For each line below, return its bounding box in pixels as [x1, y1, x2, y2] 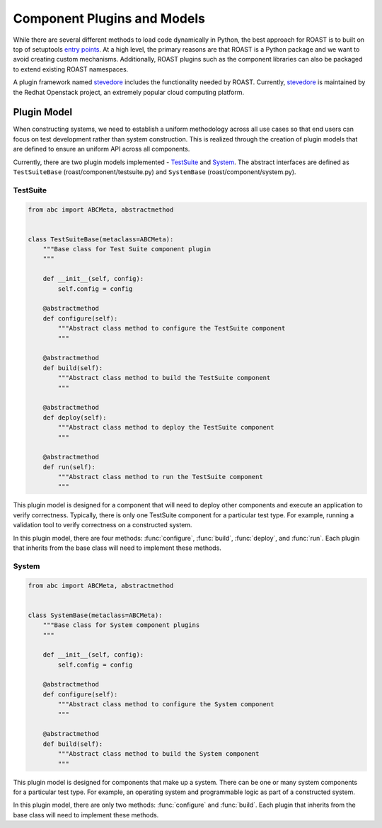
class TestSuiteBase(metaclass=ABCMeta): [28, 235, 174, 243]
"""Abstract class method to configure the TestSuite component [57, 324, 286, 333]
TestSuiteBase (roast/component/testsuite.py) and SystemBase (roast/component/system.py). [13, 167, 296, 176]
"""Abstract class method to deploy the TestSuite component [57, 423, 274, 432]
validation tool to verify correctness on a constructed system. [13, 521, 192, 529]
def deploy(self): [42, 413, 107, 421]
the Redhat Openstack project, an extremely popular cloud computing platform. [13, 88, 244, 96]
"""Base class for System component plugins [42, 621, 200, 629]
